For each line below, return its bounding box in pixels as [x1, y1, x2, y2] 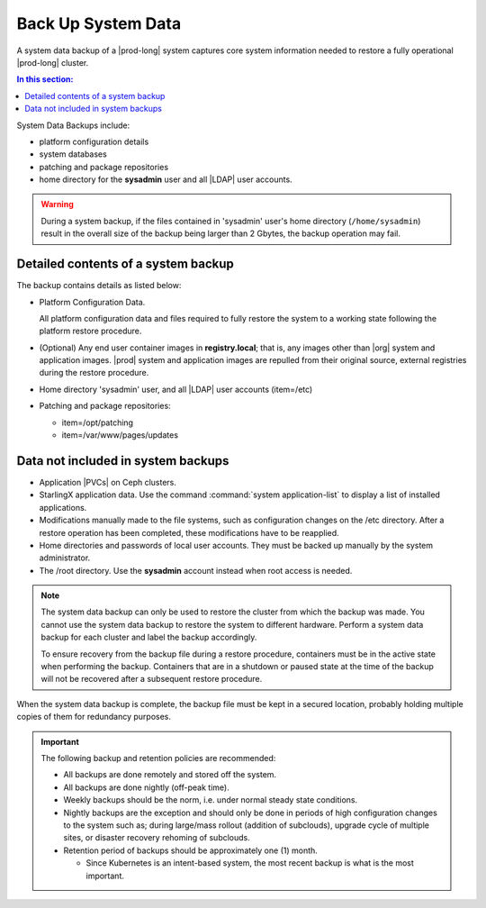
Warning [40, 199, 74, 210]
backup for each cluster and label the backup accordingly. [40, 631, 257, 643]
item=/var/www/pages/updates [61, 430, 179, 440]
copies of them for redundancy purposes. [16, 712, 171, 722]
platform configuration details [39, 136, 149, 147]
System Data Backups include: [16, 120, 130, 131]
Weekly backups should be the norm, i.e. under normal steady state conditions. [63, 794, 358, 805]
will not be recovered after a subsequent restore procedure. [40, 674, 263, 685]
